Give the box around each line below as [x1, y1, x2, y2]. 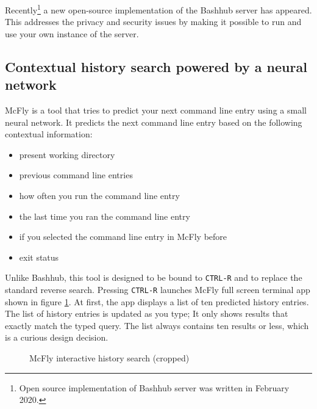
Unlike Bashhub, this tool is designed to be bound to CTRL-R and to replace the [5, 271, 302, 284]
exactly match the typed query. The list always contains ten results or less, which [5, 319, 309, 331]
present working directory [19, 148, 115, 161]
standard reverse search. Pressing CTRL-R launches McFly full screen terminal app [5, 283, 310, 296]
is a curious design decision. [5, 331, 109, 344]
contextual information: [5, 128, 93, 140]
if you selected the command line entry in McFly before [19, 230, 227, 243]
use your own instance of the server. [5, 27, 139, 40]
